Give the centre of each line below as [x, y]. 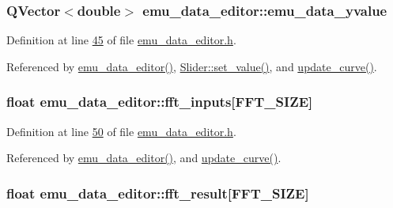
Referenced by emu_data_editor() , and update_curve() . [144, 158]
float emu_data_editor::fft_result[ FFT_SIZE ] [158, 193]
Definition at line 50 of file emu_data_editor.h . [121, 131]
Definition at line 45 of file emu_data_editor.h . [121, 40]
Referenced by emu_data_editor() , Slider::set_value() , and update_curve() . [192, 66]
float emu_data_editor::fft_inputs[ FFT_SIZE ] [160, 102]
